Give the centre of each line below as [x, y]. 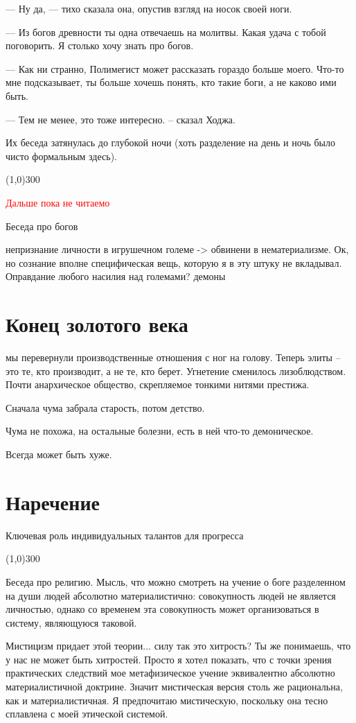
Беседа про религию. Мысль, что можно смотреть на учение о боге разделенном [176, 581]
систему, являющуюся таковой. [71, 622]
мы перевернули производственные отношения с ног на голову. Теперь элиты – [173, 357]
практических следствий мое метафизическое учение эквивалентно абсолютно [170, 673]
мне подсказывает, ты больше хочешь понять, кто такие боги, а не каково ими [171, 82]
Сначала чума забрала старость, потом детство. [105, 407]
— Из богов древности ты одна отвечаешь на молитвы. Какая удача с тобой [166, 32]
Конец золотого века [97, 324]
